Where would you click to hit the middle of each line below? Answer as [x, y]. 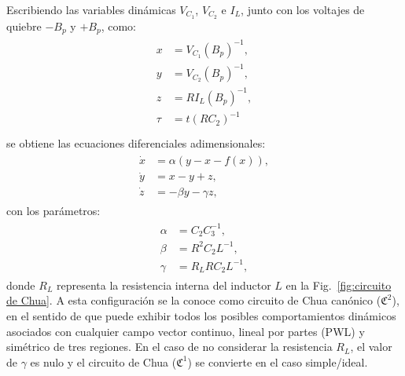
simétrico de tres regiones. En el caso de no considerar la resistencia [169, 347]
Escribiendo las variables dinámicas [91, 9]
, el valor [371, 347]
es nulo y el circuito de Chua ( [103, 361]
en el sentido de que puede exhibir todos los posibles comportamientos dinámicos [201, 315]
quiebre [24, 26]
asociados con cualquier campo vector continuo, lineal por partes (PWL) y [186, 331]
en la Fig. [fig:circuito [339, 285]
